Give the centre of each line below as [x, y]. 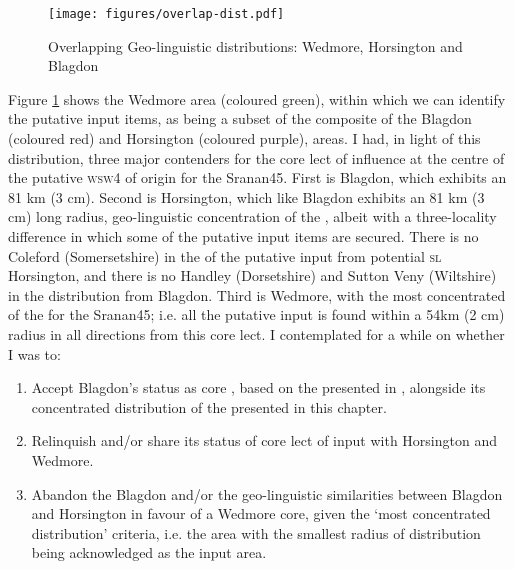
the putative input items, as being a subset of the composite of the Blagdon [240, 118]
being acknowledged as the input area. [149, 552]
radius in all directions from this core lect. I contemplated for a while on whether [256, 333]
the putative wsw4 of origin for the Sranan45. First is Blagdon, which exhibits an [257, 177]
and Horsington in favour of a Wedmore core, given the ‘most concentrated [261, 513]
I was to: [34, 353]
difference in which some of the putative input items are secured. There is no [243, 236]
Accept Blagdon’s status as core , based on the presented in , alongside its [258, 387]
